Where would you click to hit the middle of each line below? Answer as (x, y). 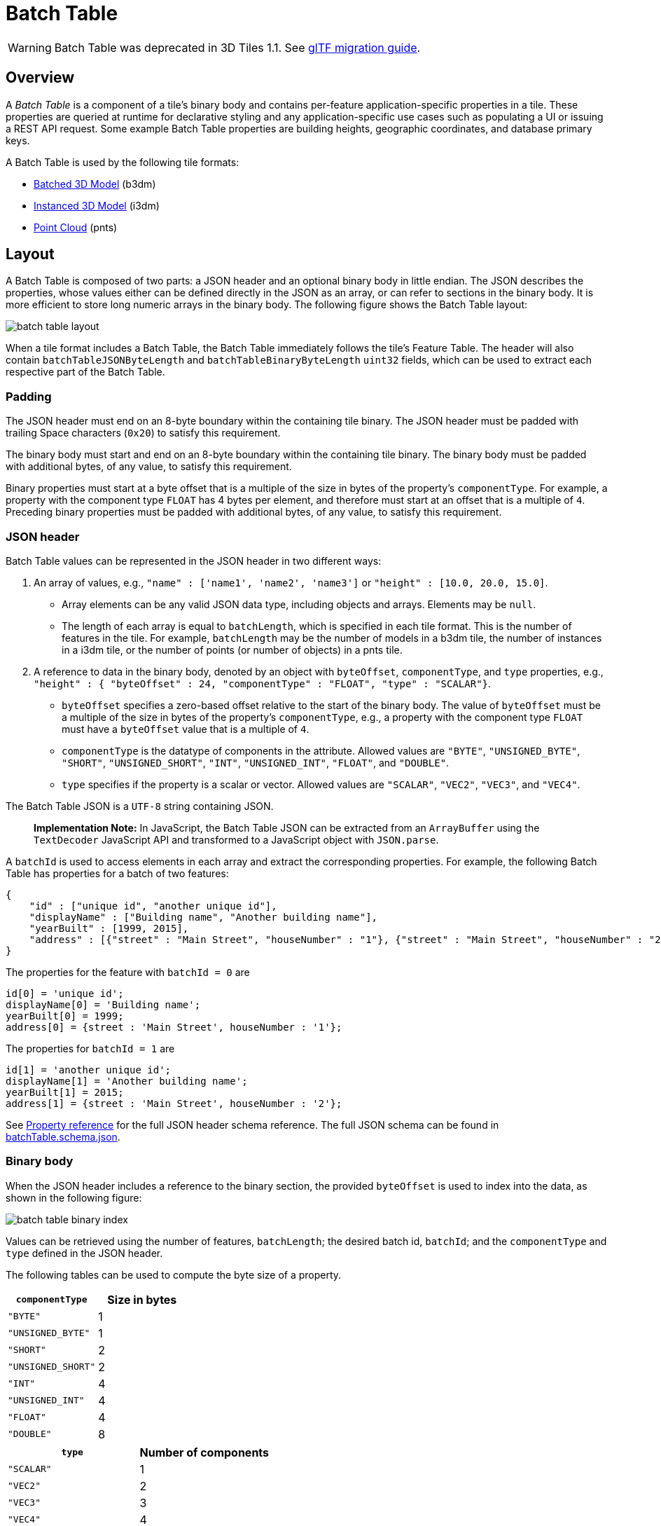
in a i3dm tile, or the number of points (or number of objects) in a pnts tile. (232, 649)
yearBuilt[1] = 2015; (65, 1092)
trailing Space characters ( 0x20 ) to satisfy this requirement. (143, 433)
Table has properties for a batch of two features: (117, 873)
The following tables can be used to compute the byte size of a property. (174, 1274)
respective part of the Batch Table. (85, 372)
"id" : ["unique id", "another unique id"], (153, 906)
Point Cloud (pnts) (76, 227)
